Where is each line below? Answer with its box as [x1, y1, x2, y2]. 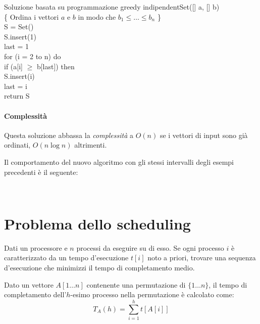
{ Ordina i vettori [4, 11, 59, 22]
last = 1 [4, 41, 29, 52]
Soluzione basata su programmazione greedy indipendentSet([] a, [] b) [4, 2, 220, 12]
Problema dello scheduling [4, 213, 191, 234]
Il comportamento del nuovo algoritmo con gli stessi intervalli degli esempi [4, 156, 234, 167]
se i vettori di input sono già [160, 129, 248, 140]
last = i [4, 80, 27, 91]
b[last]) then [36, 61, 75, 71]
